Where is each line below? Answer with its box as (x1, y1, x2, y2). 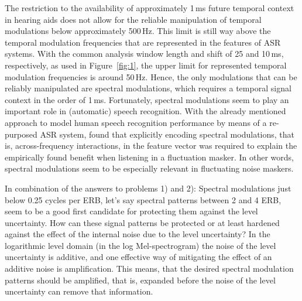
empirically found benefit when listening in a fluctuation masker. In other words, (5, 150, 294, 163)
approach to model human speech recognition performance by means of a (5, 116, 267, 128)
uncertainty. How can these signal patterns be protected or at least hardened (5, 216, 280, 228)
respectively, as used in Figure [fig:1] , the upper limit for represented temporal (5, 59, 287, 71)
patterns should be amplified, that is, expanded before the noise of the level (5, 273, 276, 286)
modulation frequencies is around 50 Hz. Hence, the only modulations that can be (5, 70, 297, 83)
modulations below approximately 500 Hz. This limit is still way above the (5, 25, 271, 37)
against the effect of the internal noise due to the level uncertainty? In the (5, 228, 270, 240)
